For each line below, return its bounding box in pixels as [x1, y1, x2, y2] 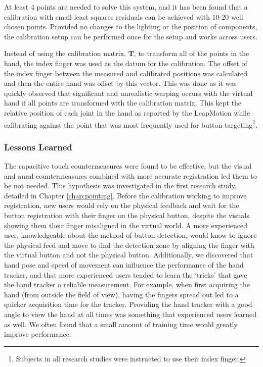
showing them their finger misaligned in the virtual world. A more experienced [4, 220, 248, 230]
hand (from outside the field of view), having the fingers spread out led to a [4, 289, 239, 299]
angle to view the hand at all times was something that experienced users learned [4, 308, 257, 319]
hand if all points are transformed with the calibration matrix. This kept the [4, 97, 242, 108]
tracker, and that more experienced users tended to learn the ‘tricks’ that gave [4, 269, 247, 280]
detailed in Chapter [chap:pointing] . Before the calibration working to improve [4, 190, 247, 200]
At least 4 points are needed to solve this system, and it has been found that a [4, 2, 248, 12]
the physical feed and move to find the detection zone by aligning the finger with [4, 239, 254, 250]
